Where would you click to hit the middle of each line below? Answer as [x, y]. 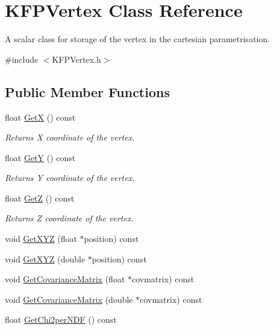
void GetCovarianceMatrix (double [69, 299]
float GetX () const [40, 117]
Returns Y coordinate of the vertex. [70, 178]
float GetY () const [40, 157]
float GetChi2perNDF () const [61, 319]
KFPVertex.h [76, 59]
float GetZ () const [40, 198]
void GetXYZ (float [41, 239]
